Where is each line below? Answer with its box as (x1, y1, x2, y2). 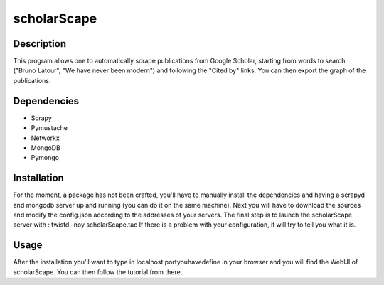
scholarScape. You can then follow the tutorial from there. (13, 267, 183, 276)
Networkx (31, 134, 60, 142)
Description (13, 38, 67, 50)
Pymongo (31, 154, 60, 162)
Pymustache (31, 124, 68, 132)
